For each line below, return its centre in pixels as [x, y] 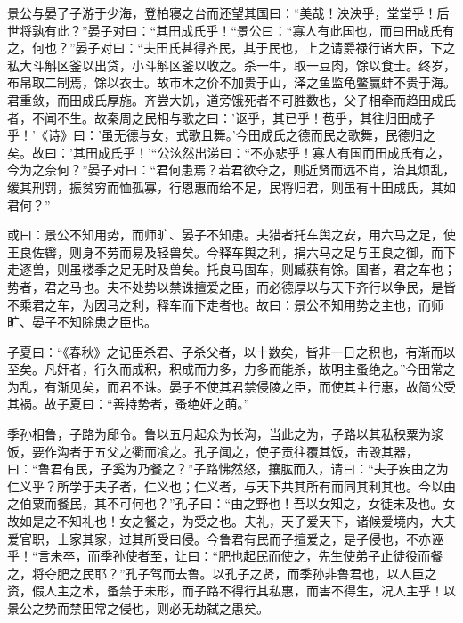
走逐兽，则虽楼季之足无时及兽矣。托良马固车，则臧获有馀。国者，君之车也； [231, 269]
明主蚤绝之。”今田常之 [393, 369]
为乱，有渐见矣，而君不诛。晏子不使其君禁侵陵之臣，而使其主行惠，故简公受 [231, 386]
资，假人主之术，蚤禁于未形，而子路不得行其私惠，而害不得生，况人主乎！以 [231, 591]
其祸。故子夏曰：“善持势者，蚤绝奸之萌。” [129, 404]
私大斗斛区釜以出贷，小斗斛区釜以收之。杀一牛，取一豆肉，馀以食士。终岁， [231, 65]
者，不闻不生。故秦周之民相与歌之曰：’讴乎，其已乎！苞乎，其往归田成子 [221, 117]
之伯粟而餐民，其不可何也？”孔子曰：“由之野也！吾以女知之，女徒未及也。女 [231, 503]
